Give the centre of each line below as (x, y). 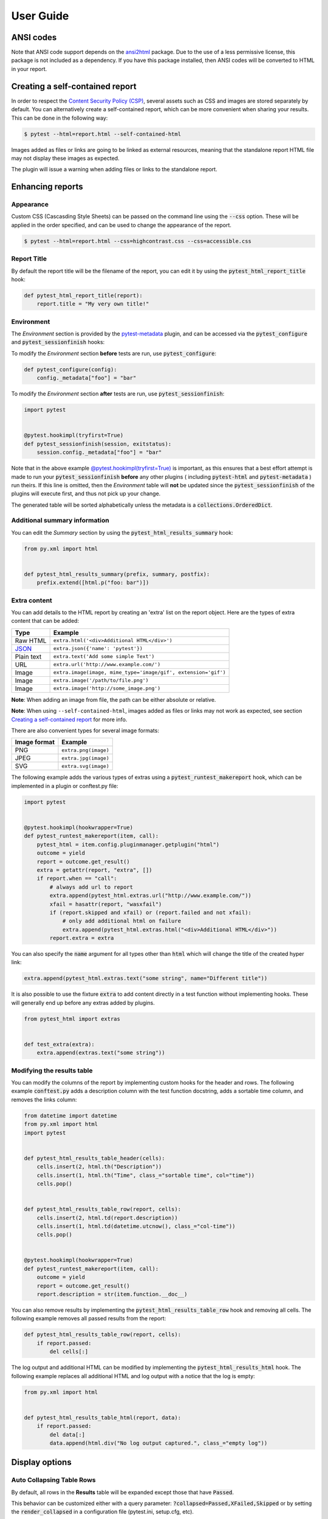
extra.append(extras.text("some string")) (101, 1053)
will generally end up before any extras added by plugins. (83, 1003)
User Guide (40, 16)
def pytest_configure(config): (71, 369)
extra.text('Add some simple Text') (104, 657)
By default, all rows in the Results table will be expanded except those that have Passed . (122, 1492)
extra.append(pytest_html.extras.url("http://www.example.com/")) (151, 896)
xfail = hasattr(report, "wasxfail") (106, 904)
